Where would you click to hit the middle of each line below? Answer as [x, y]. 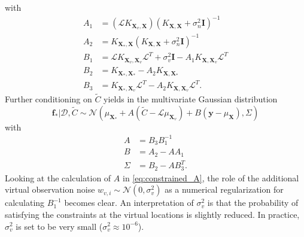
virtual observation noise [50, 189]
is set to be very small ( [59, 226]
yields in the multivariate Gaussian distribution [191, 99]
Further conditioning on [48, 99]
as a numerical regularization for [224, 189]
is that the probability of [253, 203]
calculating [25, 203]
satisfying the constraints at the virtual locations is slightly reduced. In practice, [152, 214]
